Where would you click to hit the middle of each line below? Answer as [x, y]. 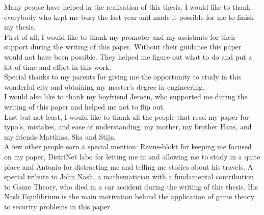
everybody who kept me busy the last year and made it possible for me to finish [129, 17]
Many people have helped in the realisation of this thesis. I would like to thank [127, 7]
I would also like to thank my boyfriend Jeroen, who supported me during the [126, 97]
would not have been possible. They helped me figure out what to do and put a [128, 56]
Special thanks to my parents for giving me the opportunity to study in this [123, 77]
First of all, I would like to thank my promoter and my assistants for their [120, 36]
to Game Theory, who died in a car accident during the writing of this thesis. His [131, 186]
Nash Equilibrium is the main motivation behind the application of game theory [129, 196]
